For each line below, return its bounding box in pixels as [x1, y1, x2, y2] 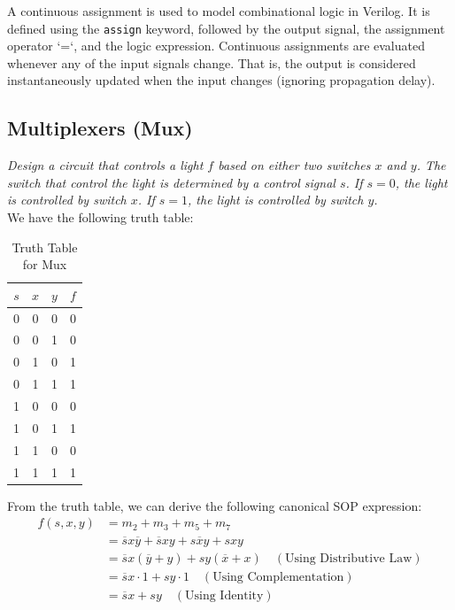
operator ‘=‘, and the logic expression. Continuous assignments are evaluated [7, 36, 425, 55]
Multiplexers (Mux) [7, 114, 193, 142]
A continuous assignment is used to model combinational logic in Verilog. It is [7, 2, 430, 19]
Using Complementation [212, 570, 344, 583]
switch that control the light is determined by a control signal [7, 173, 335, 191]
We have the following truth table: [7, 208, 194, 227]
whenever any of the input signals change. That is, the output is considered [7, 53, 416, 72]
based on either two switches [218, 156, 371, 174]
